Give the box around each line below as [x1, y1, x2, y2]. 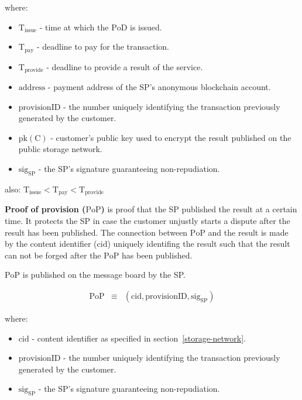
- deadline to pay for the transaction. [36, 40, 170, 53]
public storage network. [18, 143, 102, 155]
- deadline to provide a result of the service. [46, 60, 203, 73]
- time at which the [39, 20, 109, 33]
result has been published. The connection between [5, 226, 188, 238]
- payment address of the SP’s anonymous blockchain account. [47, 81, 271, 93]
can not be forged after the [5, 249, 101, 261]
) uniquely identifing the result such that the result [107, 237, 290, 250]
